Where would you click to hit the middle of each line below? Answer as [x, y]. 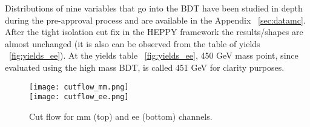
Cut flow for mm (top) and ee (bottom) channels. [121, 116]
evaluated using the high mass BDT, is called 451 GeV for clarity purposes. [145, 67]
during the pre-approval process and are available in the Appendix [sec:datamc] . [155, 20]
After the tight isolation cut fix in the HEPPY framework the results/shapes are [154, 32]
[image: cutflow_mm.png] [79, 87]
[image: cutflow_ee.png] [79, 97]
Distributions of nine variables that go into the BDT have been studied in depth [154, 8]
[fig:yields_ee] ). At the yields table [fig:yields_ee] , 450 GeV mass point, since [154, 55]
